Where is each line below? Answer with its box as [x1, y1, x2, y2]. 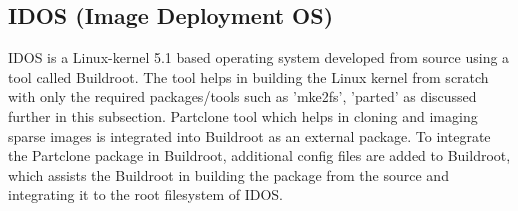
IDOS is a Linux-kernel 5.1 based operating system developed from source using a [8, 47, 510, 68]
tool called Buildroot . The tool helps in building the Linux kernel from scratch [8, 66, 489, 87]
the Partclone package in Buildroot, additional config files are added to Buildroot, [8, 145, 511, 166]
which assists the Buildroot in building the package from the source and [8, 164, 449, 185]
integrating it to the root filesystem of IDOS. [8, 184, 283, 205]
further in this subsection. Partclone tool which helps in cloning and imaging [8, 105, 478, 126]
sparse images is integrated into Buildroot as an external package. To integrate [8, 125, 491, 146]
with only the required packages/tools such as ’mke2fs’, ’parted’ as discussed [8, 86, 477, 107]
